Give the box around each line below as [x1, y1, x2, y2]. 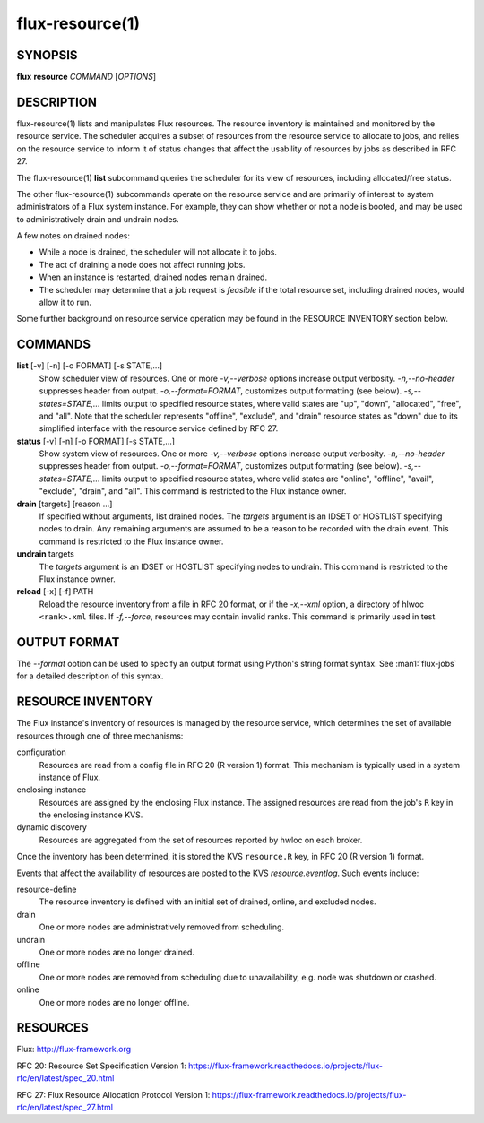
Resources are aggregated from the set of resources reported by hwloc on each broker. [39, 834, 363, 845]
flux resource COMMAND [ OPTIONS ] [16, 72, 157, 82]
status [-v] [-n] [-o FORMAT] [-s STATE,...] [16, 436, 175, 446]
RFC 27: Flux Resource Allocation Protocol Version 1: [16, 1089, 211, 1100]
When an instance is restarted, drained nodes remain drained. [39, 272, 268, 282]
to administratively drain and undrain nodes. [16, 213, 179, 224]
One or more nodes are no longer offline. [39, 997, 190, 1007]
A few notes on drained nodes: [16, 230, 130, 241]
